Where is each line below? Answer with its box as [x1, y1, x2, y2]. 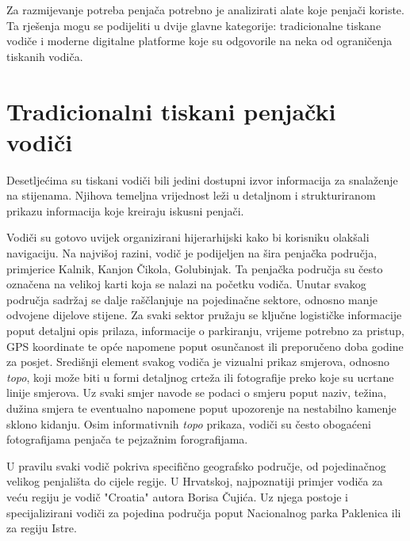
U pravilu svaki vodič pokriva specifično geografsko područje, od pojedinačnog [6, 457, 386, 474]
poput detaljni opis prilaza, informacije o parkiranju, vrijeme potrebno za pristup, [6, 322, 404, 339]
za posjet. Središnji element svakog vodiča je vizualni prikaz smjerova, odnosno [6, 353, 390, 370]
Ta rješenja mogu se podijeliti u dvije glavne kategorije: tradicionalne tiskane [6, 17, 381, 33]
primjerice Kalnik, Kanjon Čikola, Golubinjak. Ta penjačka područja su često [6, 260, 383, 276]
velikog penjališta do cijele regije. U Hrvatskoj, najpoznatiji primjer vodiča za [6, 473, 383, 490]
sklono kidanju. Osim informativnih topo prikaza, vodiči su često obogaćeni [6, 415, 371, 432]
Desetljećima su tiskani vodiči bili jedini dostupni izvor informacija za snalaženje [6, 171, 398, 188]
